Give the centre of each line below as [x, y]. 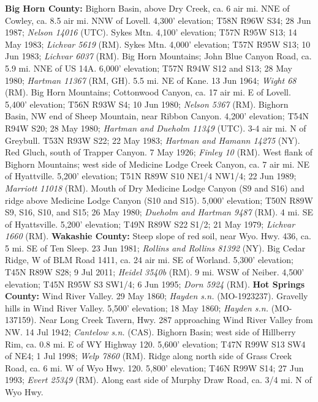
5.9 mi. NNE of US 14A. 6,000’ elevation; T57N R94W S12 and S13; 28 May [149, 68]
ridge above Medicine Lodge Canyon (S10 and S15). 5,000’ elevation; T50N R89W [159, 200]
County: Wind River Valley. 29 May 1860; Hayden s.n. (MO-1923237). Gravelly [157, 296]
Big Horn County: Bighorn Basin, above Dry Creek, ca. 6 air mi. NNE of [147, 8]
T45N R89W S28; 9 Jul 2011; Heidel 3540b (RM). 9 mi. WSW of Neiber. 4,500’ [155, 272]
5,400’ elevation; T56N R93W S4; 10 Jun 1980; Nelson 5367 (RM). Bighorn [147, 104]
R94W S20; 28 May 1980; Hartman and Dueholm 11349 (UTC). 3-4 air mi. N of [156, 128]
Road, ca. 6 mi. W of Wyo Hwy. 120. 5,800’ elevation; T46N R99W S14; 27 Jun [154, 367]
